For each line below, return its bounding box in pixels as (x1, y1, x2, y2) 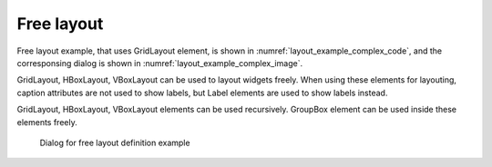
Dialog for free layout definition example (39, 137, 190, 148)
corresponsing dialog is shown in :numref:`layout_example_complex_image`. (16, 57, 303, 68)
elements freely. (16, 116, 77, 127)
